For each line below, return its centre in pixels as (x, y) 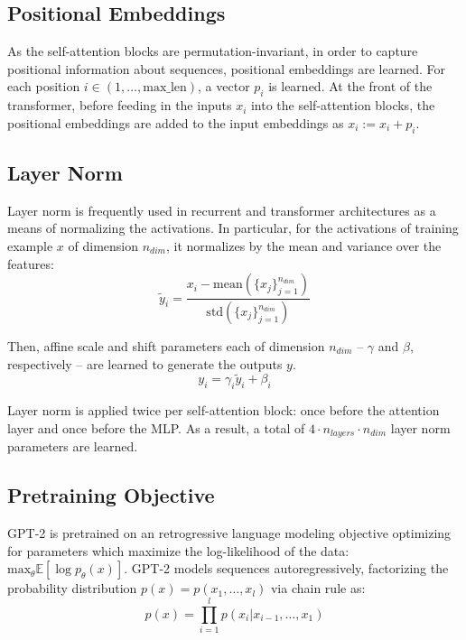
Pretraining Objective (111, 495)
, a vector (224, 86)
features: (31, 263)
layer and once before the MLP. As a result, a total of (156, 427)
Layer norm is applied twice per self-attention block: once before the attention (224, 410)
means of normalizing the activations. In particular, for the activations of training (233, 228)
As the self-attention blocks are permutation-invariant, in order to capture (213, 51)
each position (44, 86)
